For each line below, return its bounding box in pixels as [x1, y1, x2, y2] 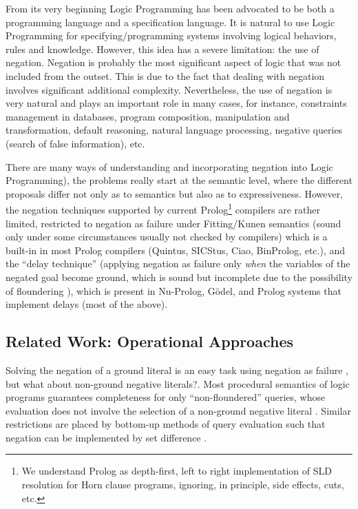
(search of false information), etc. [6, 136, 145, 150]
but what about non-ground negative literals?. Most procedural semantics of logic [6, 376, 350, 391]
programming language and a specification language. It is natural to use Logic [6, 14, 335, 29]
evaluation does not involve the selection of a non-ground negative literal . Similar [6, 403, 351, 417]
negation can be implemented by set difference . [6, 430, 207, 444]
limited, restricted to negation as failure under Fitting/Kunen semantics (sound [6, 216, 341, 230]
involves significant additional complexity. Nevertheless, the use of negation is [6, 82, 333, 96]
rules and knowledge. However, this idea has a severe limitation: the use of [6, 41, 319, 56]
